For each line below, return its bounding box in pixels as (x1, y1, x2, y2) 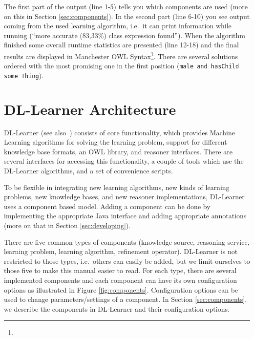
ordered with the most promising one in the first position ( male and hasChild (4, 61, 239, 71)
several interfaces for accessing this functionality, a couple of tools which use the (4, 156, 244, 166)
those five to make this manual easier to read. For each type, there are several (4, 265, 237, 275)
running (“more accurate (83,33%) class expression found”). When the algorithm (4, 30, 246, 40)
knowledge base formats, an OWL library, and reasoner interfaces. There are (4, 146, 233, 156)
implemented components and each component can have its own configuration (4, 275, 237, 285)
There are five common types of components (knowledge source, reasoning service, (4, 236, 250, 247)
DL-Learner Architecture (4, 99, 176, 119)
